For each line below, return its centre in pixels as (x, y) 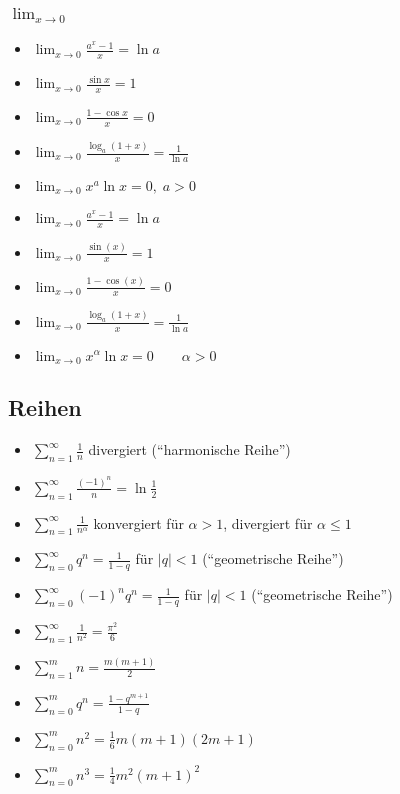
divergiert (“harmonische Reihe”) (189, 449)
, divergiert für (268, 522)
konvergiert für (138, 522)
